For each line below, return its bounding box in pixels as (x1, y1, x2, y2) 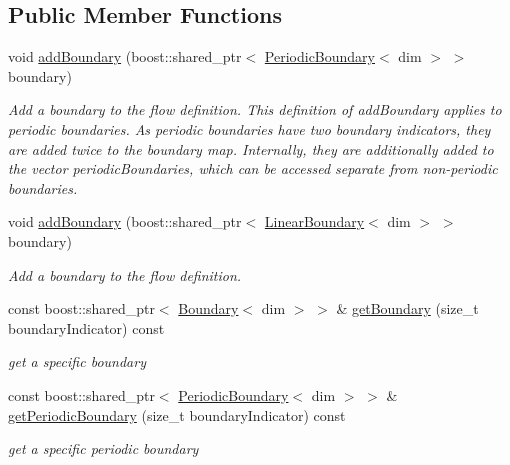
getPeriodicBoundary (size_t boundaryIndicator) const (8, 404, 346, 425)
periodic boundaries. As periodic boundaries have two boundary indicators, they (8, 118, 491, 139)
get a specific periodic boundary (8, 438, 199, 459)
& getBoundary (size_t (336, 298, 479, 319)
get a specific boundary (8, 351, 146, 372)
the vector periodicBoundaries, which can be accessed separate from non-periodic (8, 158, 498, 179)
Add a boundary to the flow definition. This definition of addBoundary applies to (8, 99, 502, 120)
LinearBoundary (264, 211, 365, 232)
